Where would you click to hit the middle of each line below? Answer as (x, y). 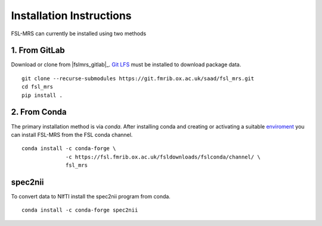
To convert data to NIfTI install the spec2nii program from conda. (91, 196)
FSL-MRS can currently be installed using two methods (78, 33)
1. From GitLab (38, 51)
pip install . (42, 95)
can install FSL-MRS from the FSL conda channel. (72, 135)
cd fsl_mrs (38, 87)
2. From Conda (39, 112)
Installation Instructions (71, 16)
